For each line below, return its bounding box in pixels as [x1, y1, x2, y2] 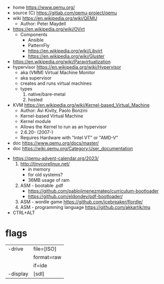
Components [20, 32, 47, 37]
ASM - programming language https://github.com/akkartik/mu [20, 204, 151, 210]
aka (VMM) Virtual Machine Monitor [20, 69, 95, 76]
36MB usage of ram [28, 177, 70, 183]
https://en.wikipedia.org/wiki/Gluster [28, 53, 105, 59]
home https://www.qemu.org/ [12, 5, 75, 10]
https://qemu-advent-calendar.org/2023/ [12, 155, 99, 161]
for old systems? [28, 172, 63, 178]
